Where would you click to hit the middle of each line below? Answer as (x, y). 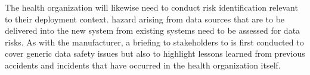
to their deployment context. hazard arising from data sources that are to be (145, 19)
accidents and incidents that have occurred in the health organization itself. (143, 65)
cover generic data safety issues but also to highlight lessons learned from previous (155, 53)
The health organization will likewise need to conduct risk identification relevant (151, 7)
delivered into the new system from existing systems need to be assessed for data (153, 30)
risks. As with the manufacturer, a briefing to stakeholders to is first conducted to (154, 42)
